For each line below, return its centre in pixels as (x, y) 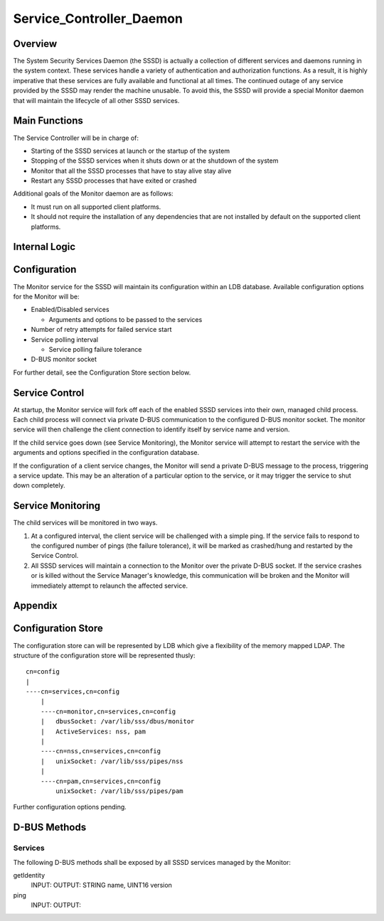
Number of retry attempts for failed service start (101, 330)
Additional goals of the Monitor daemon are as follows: (93, 194)
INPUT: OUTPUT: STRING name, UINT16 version (101, 885)
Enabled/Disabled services (70, 310)
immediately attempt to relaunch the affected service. (110, 586)
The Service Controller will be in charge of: (76, 138)
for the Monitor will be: (46, 296)
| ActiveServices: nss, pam (93, 731)
